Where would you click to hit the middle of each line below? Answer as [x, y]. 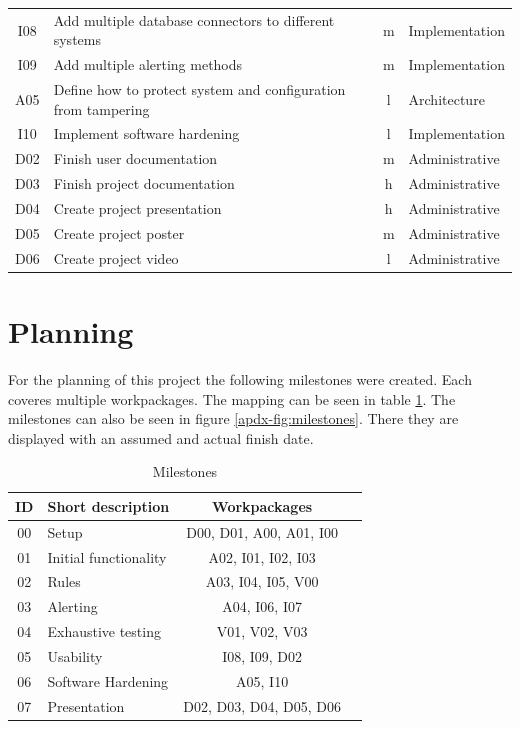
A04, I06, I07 [262, 606]
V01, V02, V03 [262, 631]
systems [77, 39]
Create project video [116, 257]
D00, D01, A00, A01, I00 [262, 531]
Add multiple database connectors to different [194, 19]
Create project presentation [137, 208]
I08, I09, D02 [262, 655]
